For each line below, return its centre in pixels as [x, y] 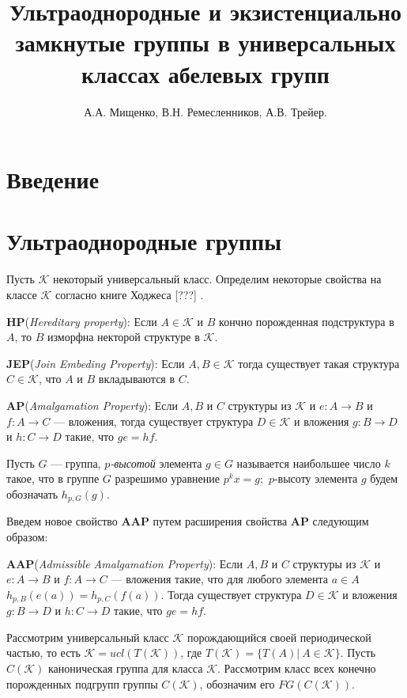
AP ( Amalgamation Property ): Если [92, 405]
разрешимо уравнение [168, 478]
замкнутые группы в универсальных [205, 42]
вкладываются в [137, 379]
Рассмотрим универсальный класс [88, 637]
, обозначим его [237, 683]
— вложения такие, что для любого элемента [220, 579]
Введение [53, 179]
